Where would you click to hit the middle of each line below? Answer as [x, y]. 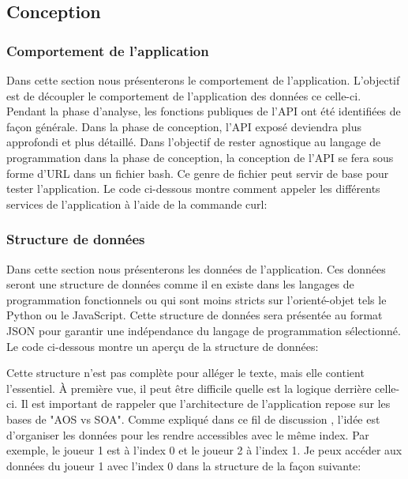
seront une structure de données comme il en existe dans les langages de [180, 284]
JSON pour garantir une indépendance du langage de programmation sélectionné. [204, 330]
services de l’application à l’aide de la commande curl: [137, 204]
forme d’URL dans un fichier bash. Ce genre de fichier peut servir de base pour [198, 173]
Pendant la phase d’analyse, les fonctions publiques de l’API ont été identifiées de [204, 111]
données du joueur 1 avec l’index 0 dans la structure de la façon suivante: [184, 465]
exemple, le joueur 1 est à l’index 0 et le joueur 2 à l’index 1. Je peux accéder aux [204, 450]
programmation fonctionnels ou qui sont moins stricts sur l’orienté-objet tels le [197, 299]
